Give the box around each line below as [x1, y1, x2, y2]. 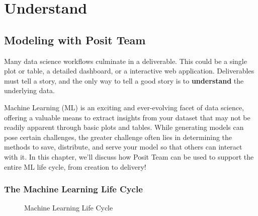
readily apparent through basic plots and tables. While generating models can [4, 122, 244, 132]
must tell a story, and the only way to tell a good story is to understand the [4, 75, 244, 86]
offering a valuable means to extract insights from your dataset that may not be [4, 112, 250, 122]
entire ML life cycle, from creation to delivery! [4, 161, 146, 172]
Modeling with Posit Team [4, 32, 146, 47]
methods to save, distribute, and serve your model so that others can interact [4, 141, 242, 152]
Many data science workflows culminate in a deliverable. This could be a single [4, 55, 247, 66]
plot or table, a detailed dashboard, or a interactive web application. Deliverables [4, 65, 254, 76]
